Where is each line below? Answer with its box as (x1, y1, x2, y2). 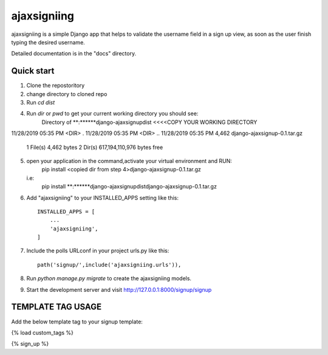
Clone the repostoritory (26, 82, 85, 89)
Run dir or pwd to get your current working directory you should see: (26, 110, 199, 117)
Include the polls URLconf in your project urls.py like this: (26, 247, 169, 255)
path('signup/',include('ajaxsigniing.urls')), (37, 261, 182, 268)
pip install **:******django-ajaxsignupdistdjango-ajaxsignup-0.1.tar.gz (41, 183, 217, 190)
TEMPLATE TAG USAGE (11, 302, 102, 312)
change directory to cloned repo (26, 90, 108, 97)
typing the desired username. (11, 38, 85, 46)
